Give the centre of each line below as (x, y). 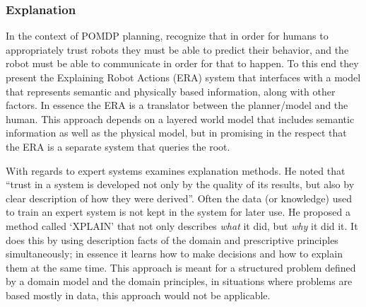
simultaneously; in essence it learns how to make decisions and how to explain (174, 254)
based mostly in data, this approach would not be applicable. (138, 295)
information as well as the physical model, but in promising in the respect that (176, 133)
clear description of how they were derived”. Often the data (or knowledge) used (179, 198)
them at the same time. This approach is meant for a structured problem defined (181, 267)
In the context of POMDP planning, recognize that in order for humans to (167, 36)
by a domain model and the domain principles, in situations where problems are (179, 281)
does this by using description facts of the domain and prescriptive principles (172, 239)
